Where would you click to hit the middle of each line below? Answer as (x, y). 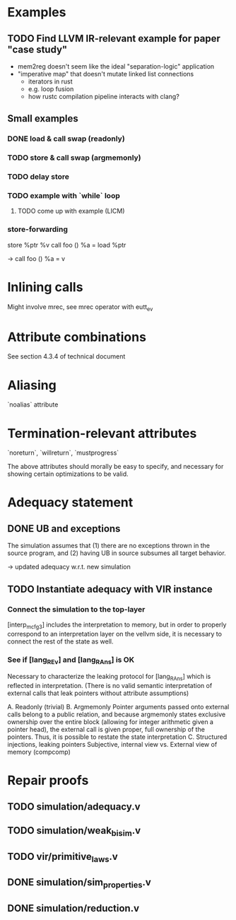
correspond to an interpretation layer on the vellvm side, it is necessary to (115, 634)
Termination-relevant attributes (102, 433)
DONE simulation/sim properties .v (79, 883)
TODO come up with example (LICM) (71, 211)
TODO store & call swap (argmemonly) (74, 158)
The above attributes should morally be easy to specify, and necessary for (116, 467)
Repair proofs (48, 780)
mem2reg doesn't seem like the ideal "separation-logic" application (116, 66)
